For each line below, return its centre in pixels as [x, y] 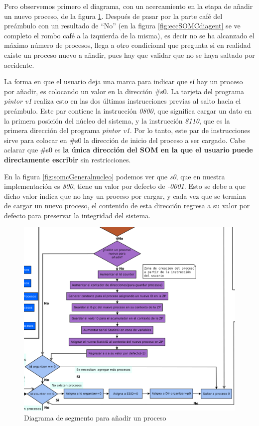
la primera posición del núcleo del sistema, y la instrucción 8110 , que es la [117, 120]
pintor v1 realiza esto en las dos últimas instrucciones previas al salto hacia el [123, 101]
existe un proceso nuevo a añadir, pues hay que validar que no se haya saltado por [129, 55]
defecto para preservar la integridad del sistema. [77, 215]
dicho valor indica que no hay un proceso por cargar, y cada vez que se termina [125, 196]
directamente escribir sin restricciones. [67, 159]
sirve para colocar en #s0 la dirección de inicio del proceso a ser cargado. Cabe [125, 140]
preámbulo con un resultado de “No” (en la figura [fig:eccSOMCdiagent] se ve [122, 26]
